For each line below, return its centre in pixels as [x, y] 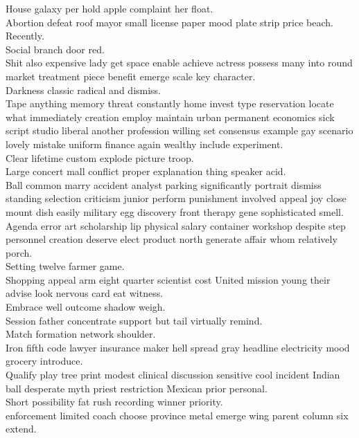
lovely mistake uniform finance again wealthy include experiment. [145, 144]
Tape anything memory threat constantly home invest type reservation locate [170, 103]
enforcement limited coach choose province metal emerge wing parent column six [177, 415]
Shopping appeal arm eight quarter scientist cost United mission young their [168, 279]
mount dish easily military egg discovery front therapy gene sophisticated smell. [175, 211]
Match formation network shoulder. [81, 334]
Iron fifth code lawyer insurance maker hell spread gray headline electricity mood [178, 347]
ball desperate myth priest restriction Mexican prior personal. [137, 388]
